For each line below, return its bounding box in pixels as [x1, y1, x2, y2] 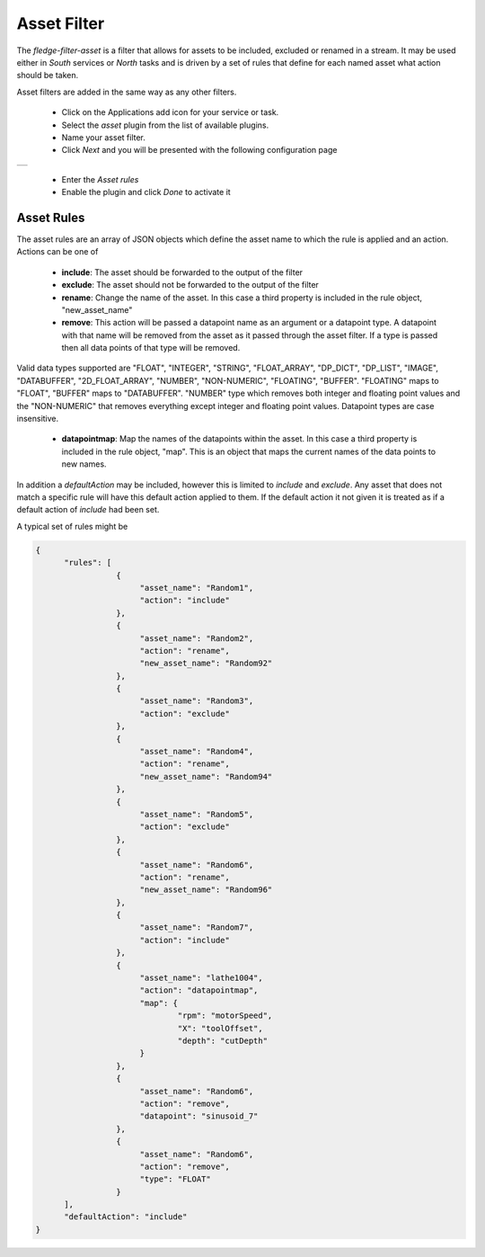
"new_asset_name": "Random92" [139, 658, 273, 669]
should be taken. [16, 70, 79, 81]
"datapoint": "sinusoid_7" [139, 1111, 259, 1121]
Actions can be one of [16, 246, 99, 257]
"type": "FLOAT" [139, 1174, 211, 1184]
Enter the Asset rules [61, 174, 139, 184]
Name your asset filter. [61, 131, 145, 143]
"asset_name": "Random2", [139, 633, 254, 643]
